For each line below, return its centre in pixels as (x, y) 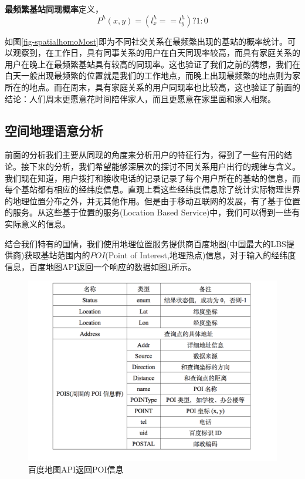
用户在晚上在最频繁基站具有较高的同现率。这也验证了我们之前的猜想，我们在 (152, 64)
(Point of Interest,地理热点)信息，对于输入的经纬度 (201, 255)
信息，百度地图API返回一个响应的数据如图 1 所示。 (101, 266)
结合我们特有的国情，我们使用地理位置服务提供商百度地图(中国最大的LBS (145, 243)
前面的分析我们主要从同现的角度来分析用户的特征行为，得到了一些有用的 (144, 155)
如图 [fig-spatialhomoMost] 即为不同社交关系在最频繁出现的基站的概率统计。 (146, 41)
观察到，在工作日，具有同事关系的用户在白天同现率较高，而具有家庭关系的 (156, 53)
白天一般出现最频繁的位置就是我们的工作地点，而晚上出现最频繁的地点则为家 (152, 75)
